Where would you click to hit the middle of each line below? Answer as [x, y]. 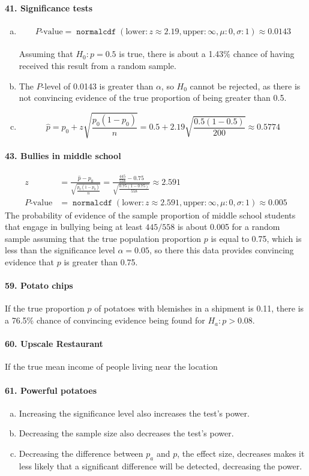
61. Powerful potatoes [51, 390]
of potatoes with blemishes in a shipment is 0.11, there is [199, 308]
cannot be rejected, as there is [245, 86]
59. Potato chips [39, 285]
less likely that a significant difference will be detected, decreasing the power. [160, 465]
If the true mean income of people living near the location [111, 366]
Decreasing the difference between [81, 453]
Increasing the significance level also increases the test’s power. [134, 413]
